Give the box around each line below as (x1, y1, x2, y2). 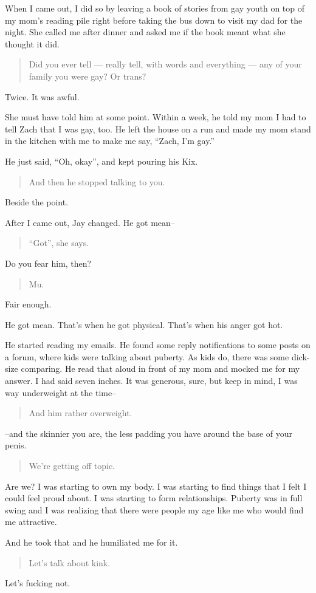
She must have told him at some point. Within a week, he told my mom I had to (5, 111, 306, 123)
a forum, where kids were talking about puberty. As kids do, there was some (5, 350, 289, 363)
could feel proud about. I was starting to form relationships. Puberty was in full (5, 492, 303, 504)
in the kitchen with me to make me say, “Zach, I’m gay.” (5, 134, 215, 147)
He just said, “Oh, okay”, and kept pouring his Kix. (5, 154, 198, 167)
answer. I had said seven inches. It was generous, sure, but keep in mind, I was (5, 374, 298, 387)
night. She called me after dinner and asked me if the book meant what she (5, 26, 286, 38)
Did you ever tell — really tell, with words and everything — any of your (29, 58, 302, 70)
